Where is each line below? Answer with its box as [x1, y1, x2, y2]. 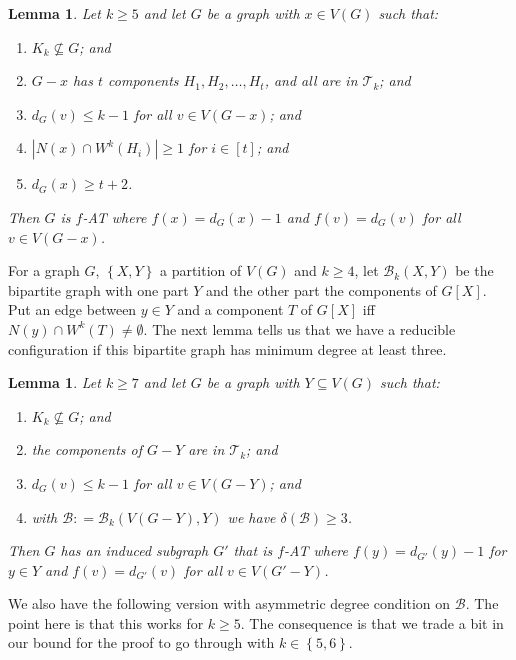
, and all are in [264, 70, 358, 91]
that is [233, 540, 273, 561]
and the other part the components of [206, 279, 437, 300]
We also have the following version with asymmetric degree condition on [8, 593, 451, 614]
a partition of [159, 260, 242, 281]
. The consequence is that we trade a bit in [240, 612, 504, 633]
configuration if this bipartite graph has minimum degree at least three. [8, 338, 447, 359]
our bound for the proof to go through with [8, 632, 275, 653]
